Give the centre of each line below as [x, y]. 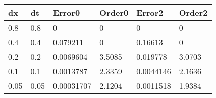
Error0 [66, 12]
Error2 [150, 12]
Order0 [114, 12]
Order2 [193, 12]
